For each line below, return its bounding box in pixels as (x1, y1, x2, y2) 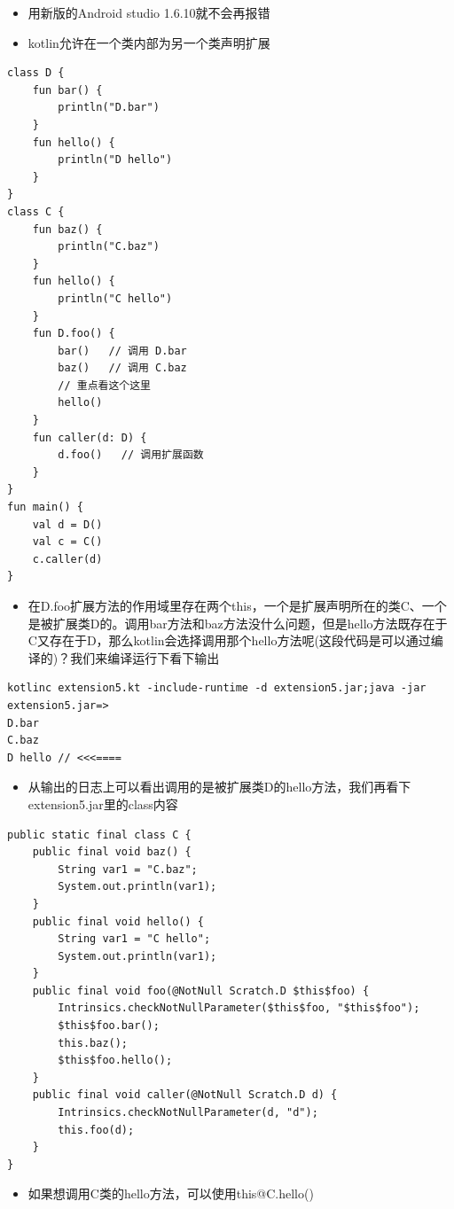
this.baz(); (58, 1036, 129, 1049)
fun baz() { (32, 222, 103, 236)
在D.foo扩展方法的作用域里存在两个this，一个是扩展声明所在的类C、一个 (27, 597, 447, 614)
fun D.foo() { (32, 327, 115, 340)
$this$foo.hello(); (58, 1054, 173, 1067)
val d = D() (32, 518, 103, 531)
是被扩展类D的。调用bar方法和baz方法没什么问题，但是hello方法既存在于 (27, 613, 448, 632)
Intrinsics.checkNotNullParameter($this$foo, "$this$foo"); (58, 1002, 420, 1015)
